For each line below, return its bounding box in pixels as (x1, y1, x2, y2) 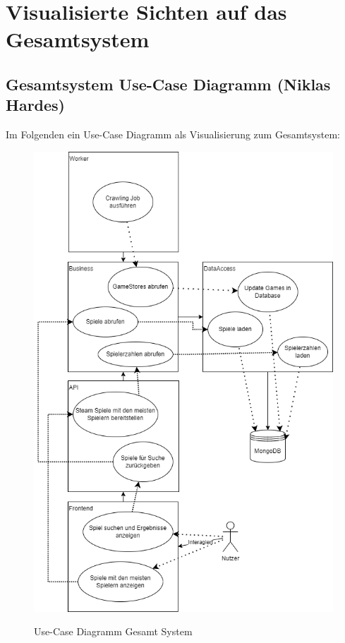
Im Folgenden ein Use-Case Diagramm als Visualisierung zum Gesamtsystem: (6, 127, 340, 142)
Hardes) (6, 94, 65, 116)
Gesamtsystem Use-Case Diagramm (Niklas (6, 73, 331, 95)
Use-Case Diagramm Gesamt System (34, 624, 193, 639)
